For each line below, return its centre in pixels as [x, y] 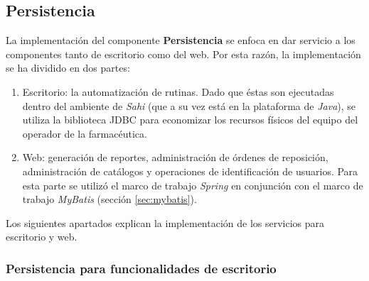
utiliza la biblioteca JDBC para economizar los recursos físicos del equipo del [190, 120]
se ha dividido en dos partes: [68, 68]
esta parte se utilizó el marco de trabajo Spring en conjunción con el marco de [193, 185]
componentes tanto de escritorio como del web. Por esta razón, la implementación [183, 54]
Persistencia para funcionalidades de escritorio [141, 268]
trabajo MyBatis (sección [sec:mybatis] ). [109, 199]
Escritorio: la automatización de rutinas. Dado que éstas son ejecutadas [178, 91]
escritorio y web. [42, 237]
